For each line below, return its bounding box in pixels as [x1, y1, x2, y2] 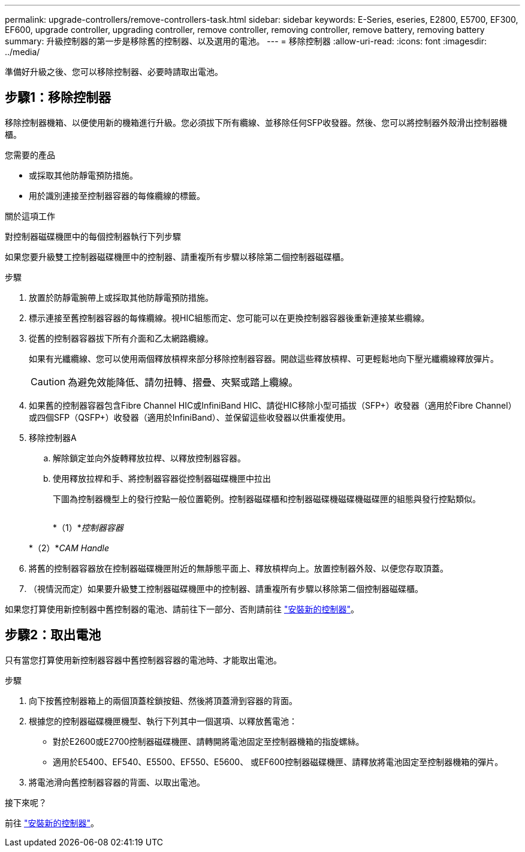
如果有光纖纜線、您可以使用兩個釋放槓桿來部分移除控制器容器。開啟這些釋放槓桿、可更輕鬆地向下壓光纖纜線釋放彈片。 [29, 353, 499, 364]
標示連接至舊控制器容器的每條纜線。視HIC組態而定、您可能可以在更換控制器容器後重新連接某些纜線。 [29, 312, 430, 323]
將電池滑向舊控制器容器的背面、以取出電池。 [29, 777, 205, 787]
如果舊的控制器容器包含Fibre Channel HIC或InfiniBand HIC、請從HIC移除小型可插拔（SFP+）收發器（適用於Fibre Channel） [29, 400, 517, 410]
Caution [31, 375, 66, 388]
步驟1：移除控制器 [5, 90, 111, 105]
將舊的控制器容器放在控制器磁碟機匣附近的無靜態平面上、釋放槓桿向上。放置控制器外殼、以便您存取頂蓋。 [29, 563, 448, 573]
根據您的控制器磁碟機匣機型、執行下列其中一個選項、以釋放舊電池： [29, 715, 297, 726]
